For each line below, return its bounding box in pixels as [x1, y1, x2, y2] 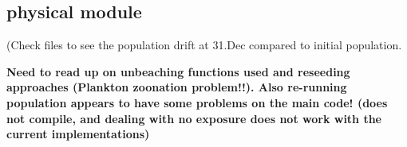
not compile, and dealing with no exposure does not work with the [6, 110, 381, 126]
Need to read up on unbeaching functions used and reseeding [6, 63, 350, 79]
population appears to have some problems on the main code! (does [6, 94, 388, 110]
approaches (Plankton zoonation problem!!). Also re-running [6, 79, 347, 95]
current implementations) [6, 126, 150, 142]
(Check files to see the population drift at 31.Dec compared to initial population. [6, 37, 402, 53]
